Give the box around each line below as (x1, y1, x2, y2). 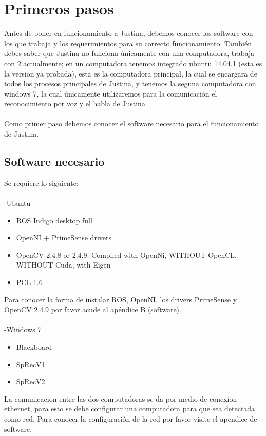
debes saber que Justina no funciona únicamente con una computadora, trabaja (4, 48, 255, 59)
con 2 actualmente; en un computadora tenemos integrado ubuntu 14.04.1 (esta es (4, 58, 262, 68)
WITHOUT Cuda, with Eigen (16, 259, 111, 270)
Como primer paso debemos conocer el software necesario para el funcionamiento (4, 118, 259, 129)
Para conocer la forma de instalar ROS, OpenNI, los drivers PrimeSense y (4, 294, 237, 305)
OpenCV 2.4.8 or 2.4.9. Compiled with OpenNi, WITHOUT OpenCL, (16, 249, 237, 260)
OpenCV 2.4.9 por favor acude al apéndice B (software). (4, 304, 181, 315)
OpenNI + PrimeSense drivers (16, 232, 111, 243)
